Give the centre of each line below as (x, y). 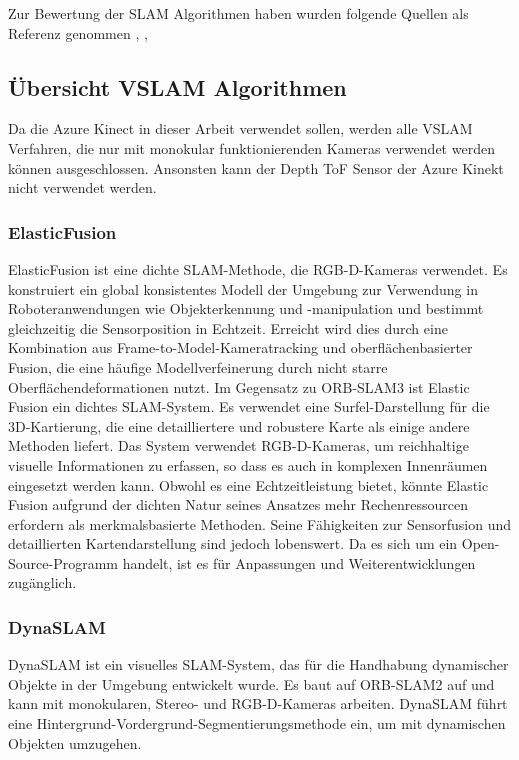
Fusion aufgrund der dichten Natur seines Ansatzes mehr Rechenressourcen (238, 504)
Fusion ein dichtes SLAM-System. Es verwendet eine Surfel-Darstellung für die (249, 406)
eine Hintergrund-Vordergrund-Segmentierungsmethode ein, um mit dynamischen (257, 723)
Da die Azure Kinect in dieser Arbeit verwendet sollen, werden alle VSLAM (240, 128)
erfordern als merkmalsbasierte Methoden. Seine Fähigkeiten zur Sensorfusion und (260, 523)
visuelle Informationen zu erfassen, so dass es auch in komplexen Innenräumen (248, 464)
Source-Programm (63, 562)
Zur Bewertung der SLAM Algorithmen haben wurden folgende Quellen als (238, 13)
